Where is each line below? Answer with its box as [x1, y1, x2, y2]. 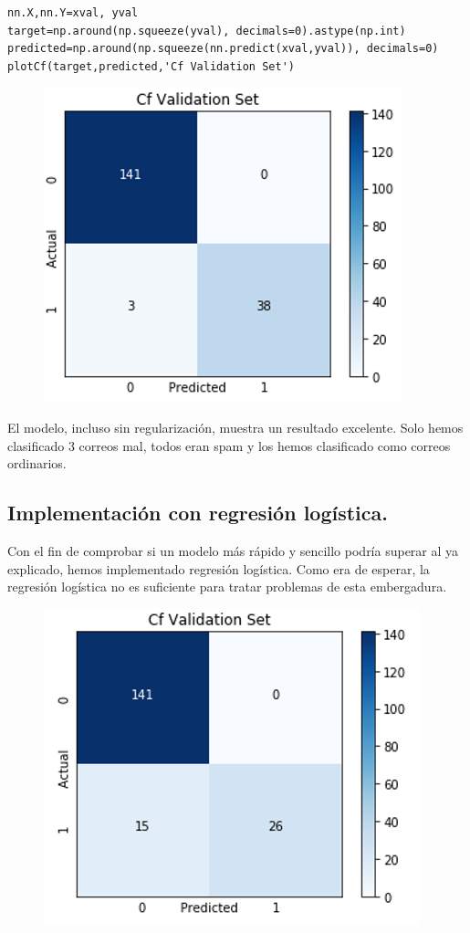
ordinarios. [7, 454, 67, 473]
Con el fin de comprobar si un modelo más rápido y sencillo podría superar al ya [7, 540, 459, 560]
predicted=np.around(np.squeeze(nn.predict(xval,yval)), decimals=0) [7, 42, 439, 56]
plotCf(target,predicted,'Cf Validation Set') [7, 59, 295, 73]
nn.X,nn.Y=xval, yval [7, 6, 139, 19]
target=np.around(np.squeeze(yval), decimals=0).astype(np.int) [7, 24, 406, 37]
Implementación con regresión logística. [7, 498, 388, 527]
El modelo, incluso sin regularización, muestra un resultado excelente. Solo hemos [7, 417, 464, 436]
